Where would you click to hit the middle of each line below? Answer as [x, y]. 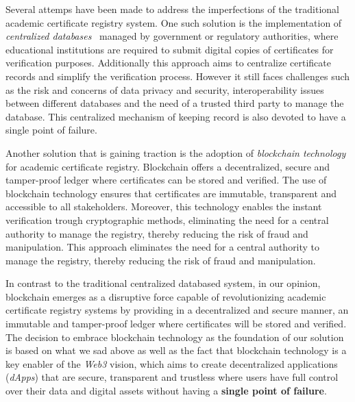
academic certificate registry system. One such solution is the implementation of [174, 22]
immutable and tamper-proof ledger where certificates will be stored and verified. [176, 324]
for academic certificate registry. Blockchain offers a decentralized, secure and [168, 166]
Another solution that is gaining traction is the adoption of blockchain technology [176, 152]
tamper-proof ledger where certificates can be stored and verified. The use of [166, 180]
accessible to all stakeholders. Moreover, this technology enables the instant [164, 206]
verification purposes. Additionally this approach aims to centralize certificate [168, 63]
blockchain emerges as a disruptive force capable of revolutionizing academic [166, 296]
